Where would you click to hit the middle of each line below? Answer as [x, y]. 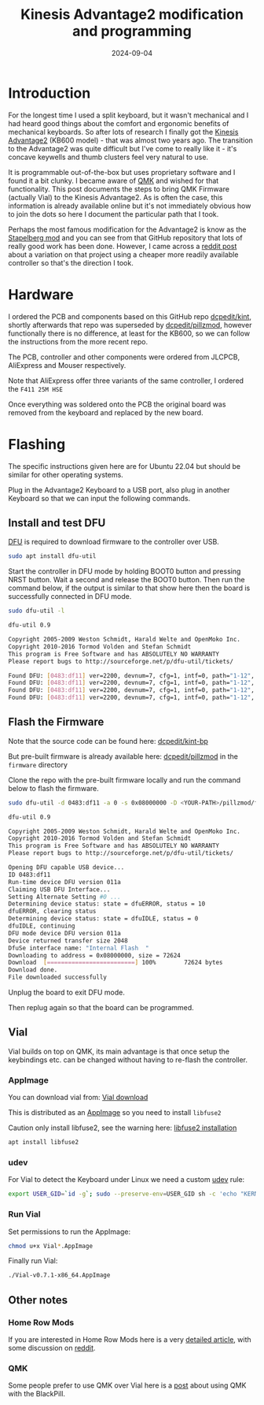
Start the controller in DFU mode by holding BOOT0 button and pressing [125, 571]
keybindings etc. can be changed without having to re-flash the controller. [128, 1059]
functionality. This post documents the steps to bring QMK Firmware [119, 189]
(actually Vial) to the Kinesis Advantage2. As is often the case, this [115, 197]
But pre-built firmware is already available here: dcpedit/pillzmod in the [123, 756]
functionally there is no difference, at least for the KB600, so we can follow [129, 333]
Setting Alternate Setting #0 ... [65, 897]
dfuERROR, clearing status [52, 912]
